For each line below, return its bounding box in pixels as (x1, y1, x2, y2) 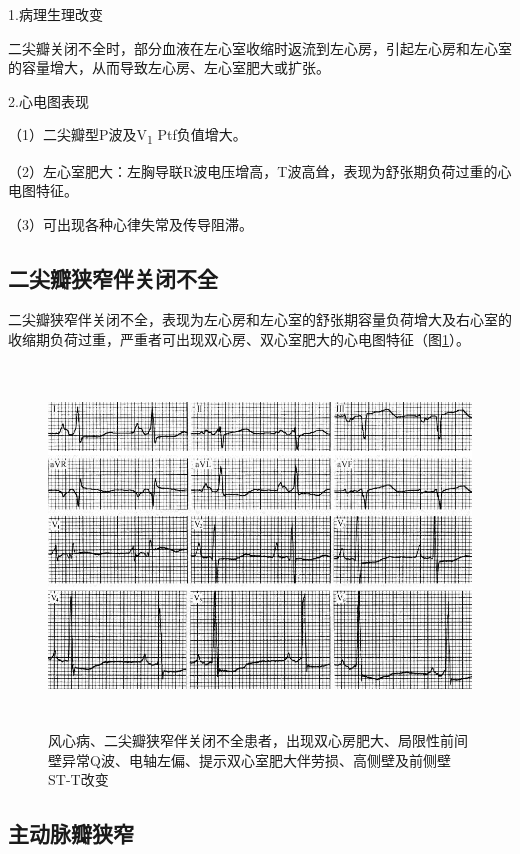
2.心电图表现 (8, 90, 89, 111)
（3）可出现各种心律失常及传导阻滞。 (8, 213, 253, 234)
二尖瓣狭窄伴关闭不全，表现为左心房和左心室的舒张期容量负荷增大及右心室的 (8, 309, 512, 330)
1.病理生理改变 (8, 4, 103, 24)
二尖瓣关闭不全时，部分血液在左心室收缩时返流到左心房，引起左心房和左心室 (8, 37, 512, 58)
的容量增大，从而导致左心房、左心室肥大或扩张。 (8, 57, 330, 78)
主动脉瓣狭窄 (8, 818, 134, 849)
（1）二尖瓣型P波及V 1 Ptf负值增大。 (8, 124, 247, 148)
